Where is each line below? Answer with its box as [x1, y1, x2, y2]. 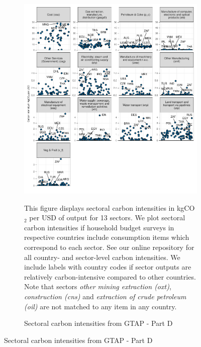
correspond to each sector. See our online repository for [24, 242, 194, 252]
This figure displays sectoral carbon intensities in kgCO [24, 202, 195, 213]
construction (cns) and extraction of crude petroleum [24, 291, 186, 302]
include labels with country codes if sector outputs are [24, 262, 191, 272]
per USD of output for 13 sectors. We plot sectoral [29, 212, 185, 223]
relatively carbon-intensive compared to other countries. [24, 271, 196, 282]
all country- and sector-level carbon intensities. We [24, 251, 180, 262]
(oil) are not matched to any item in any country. [24, 301, 177, 311]
